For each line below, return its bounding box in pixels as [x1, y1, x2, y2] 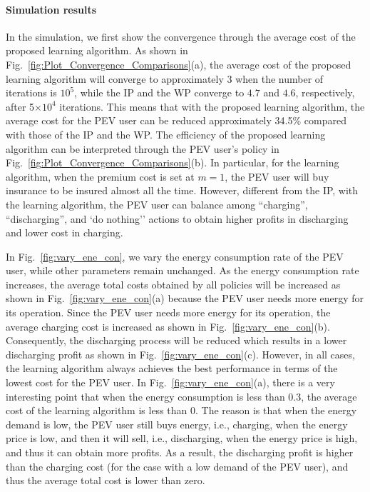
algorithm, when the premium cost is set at [6, 169, 195, 184]
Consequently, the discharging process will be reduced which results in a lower [6, 333, 347, 348]
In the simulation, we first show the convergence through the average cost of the [6, 29, 356, 44]
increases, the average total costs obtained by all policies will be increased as [6, 276, 341, 291]
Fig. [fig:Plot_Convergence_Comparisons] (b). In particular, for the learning [6, 155, 339, 170]
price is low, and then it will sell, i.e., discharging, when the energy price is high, [6, 431, 358, 446]
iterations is [6, 85, 57, 100]
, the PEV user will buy [225, 169, 329, 184]
